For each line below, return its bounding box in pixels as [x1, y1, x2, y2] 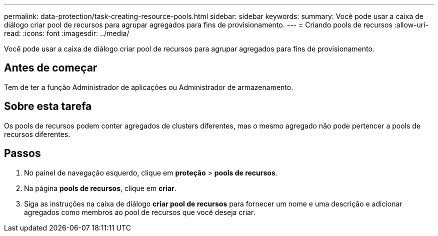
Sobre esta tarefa [4, 100, 92, 113]
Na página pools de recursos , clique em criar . [24, 183, 176, 192]
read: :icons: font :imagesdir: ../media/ [4, 29, 129, 37]
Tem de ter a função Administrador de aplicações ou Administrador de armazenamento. [4, 82, 293, 91]
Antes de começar [4, 61, 97, 74]
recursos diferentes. [4, 129, 70, 138]
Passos [4, 147, 41, 160]
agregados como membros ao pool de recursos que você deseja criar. [24, 207, 255, 216]
